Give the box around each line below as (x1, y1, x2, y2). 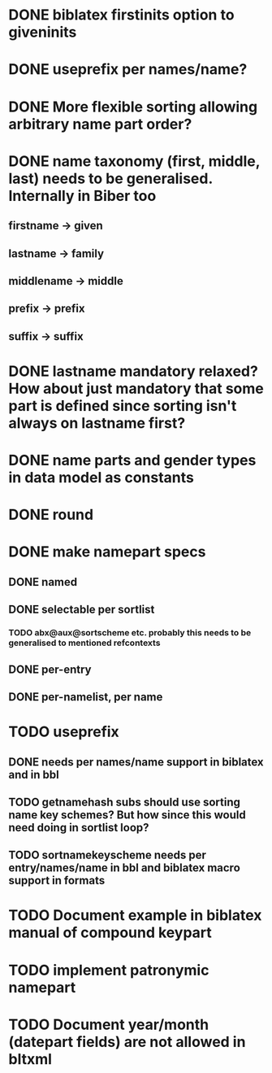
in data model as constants (8, 469, 195, 487)
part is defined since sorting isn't (8, 396, 237, 415)
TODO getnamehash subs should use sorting (8, 795, 241, 809)
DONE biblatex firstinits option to (8, 6, 235, 24)
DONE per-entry (8, 662, 92, 676)
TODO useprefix (8, 722, 119, 741)
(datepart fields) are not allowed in (8, 1032, 246, 1051)
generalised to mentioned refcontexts (8, 637, 161, 648)
